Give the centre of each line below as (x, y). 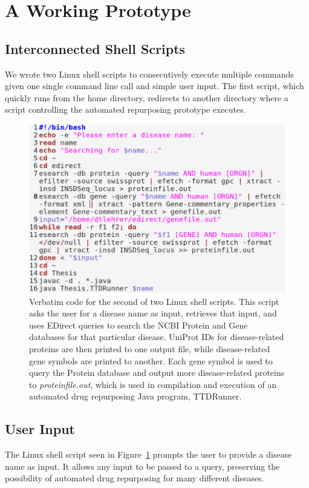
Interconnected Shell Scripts (95, 48)
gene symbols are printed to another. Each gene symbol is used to (151, 360)
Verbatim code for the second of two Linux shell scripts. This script (154, 301)
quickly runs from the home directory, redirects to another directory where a (147, 97)
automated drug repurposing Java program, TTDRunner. (135, 396)
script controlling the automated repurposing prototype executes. (125, 109)
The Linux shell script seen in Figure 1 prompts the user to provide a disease (148, 454)
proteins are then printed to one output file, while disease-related (150, 348)
